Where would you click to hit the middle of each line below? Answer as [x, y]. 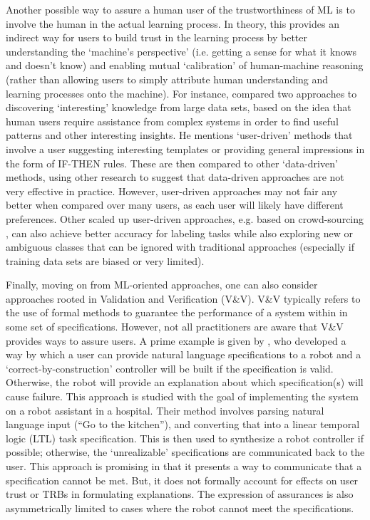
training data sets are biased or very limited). [105, 260]
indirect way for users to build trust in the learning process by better [157, 37]
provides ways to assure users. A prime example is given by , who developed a [176, 340]
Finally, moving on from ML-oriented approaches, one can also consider [162, 285]
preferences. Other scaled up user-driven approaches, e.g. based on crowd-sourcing [185, 218]
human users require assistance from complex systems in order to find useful [172, 121]
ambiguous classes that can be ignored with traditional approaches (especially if [180, 247]
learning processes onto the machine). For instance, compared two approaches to [181, 93]
